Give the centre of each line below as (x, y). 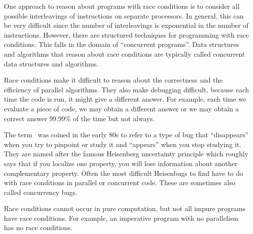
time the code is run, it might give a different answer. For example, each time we (125, 99)
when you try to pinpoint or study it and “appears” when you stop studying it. (123, 144)
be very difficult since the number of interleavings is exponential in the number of (126, 25)
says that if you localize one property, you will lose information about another (121, 163)
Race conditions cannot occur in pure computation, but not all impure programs (125, 208)
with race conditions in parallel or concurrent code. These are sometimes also (120, 182)
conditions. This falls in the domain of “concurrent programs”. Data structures (122, 44)
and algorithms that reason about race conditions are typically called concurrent (125, 53)
